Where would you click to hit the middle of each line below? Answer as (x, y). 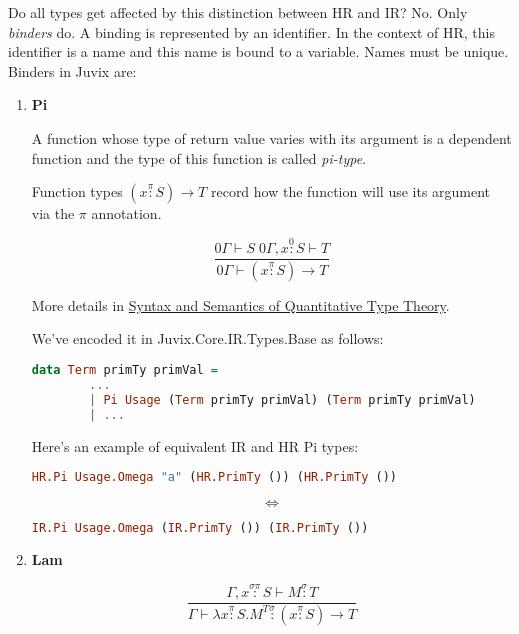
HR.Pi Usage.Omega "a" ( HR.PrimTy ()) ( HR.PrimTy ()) (214, 477)
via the (53, 213)
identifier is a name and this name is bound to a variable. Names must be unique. (258, 51)
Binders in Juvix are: (72, 70)
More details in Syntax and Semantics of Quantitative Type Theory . (240, 304)
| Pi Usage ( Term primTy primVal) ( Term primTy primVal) (282, 399)
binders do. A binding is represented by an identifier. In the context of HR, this (251, 31)
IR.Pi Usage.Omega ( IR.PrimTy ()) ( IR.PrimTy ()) (200, 528)
